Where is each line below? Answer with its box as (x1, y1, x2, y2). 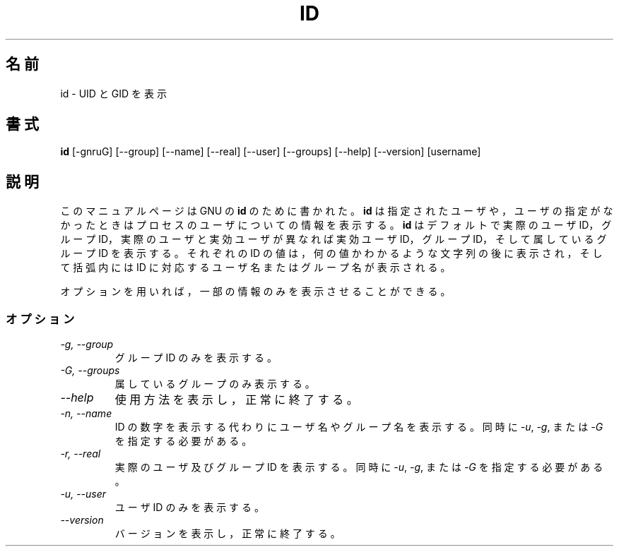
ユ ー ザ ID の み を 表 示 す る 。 (114, 501, 264, 514)
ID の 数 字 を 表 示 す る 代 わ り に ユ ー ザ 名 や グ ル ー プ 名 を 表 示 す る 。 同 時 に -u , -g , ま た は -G (114, 421, 603, 433)
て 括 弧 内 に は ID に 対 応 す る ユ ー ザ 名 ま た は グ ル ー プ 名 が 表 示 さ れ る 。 (60, 261, 451, 274)
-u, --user (60, 488, 107, 500)
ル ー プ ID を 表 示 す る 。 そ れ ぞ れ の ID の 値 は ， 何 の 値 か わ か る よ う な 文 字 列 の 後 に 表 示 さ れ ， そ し (60, 247, 603, 260)
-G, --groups (60, 364, 120, 377)
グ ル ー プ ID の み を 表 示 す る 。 (114, 352, 277, 364)
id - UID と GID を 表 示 (60, 87, 167, 100)
